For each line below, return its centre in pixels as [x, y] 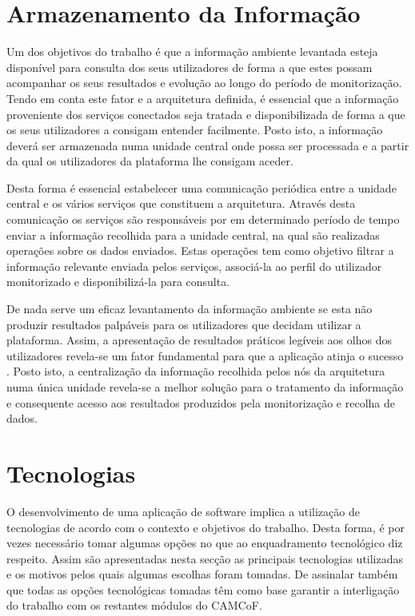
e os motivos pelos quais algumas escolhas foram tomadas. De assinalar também [202, 574]
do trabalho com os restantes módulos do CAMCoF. [134, 605]
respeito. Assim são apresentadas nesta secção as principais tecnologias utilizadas [205, 558]
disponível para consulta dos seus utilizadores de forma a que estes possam [190, 67]
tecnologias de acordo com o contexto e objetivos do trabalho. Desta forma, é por [206, 527]
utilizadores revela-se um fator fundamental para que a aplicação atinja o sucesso [205, 355]
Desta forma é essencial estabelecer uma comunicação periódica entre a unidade [202, 187]
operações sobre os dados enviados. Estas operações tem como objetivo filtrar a [200, 250]
